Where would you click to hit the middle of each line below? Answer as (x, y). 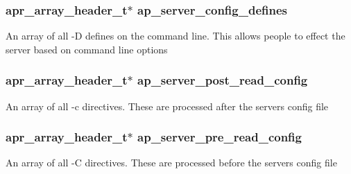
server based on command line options (87, 49)
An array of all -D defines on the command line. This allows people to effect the (175, 36)
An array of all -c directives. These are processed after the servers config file (167, 106)
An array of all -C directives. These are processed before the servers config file (171, 163)
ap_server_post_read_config (223, 80)
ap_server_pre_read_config (220, 137)
